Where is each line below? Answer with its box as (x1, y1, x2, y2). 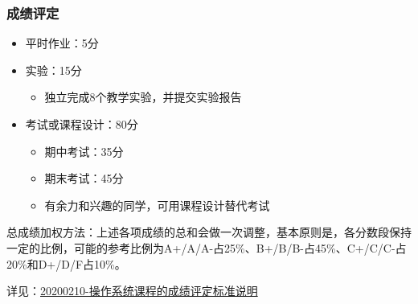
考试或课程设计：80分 (25, 116, 138, 132)
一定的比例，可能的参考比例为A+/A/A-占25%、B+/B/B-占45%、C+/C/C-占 (6, 239, 407, 256)
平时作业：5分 (25, 35, 99, 51)
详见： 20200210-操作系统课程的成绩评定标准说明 (6, 282, 258, 299)
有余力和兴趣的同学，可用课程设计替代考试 (44, 196, 270, 213)
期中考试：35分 (44, 142, 124, 159)
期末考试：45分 (44, 170, 124, 187)
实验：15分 (25, 61, 82, 78)
